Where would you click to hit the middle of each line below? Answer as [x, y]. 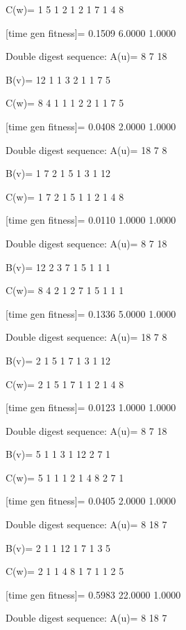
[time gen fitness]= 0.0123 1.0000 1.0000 [91, 407]
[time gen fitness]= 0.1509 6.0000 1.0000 [91, 32]
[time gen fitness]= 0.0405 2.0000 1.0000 [91, 501]
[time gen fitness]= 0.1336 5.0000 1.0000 [91, 313]
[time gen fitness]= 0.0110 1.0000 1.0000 [91, 220]
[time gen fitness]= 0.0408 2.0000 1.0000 [91, 126]
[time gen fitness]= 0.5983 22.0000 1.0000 [93, 594]
